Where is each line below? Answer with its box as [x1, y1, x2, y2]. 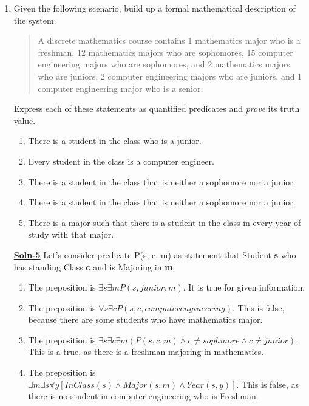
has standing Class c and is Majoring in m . [13, 260, 175, 273]
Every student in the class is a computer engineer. [28, 154, 214, 167]
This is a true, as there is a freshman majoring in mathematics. [28, 345, 264, 358]
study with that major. [28, 228, 114, 241]
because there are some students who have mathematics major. [28, 313, 263, 326]
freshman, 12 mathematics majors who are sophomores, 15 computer [38, 46, 293, 58]
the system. [13, 13, 56, 26]
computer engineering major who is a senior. [38, 81, 203, 94]
